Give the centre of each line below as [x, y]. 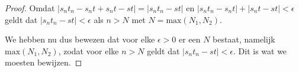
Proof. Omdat [30, 8]
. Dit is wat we [260, 50]
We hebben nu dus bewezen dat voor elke [80, 39]
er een [189, 39]
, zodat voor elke [89, 50]
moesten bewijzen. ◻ [44, 62]
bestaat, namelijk [244, 39]
